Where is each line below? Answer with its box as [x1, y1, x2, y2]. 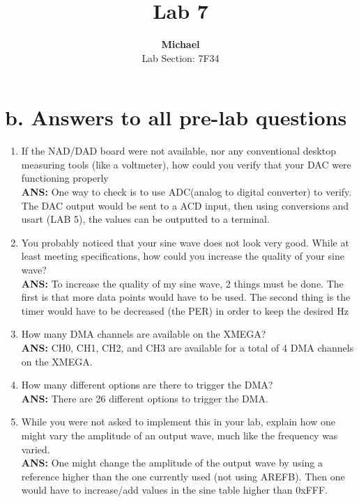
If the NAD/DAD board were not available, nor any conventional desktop [21, 143, 336, 158]
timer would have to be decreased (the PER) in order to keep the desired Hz [21, 303, 349, 317]
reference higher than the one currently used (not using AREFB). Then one [21, 469, 345, 483]
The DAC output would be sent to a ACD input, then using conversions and [21, 198, 349, 212]
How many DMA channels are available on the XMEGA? [21, 327, 266, 341]
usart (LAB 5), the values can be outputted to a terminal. [21, 212, 270, 226]
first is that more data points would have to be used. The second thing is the [21, 290, 351, 304]
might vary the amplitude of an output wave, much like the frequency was [21, 428, 338, 442]
